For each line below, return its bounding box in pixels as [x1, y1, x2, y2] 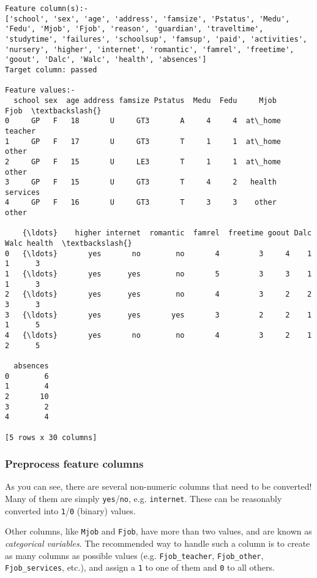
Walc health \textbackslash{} [5, 239, 132, 248]
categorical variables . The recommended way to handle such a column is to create [5, 537, 310, 549]
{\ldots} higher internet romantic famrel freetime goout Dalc [22, 229, 312, 238]
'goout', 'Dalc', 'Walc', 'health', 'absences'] [5, 55, 207, 64]
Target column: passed [5, 65, 97, 74]
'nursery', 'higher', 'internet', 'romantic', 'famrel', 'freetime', [5, 45, 294, 54]
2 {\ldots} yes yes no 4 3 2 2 [5, 290, 312, 299]
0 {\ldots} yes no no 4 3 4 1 [5, 249, 312, 258]
